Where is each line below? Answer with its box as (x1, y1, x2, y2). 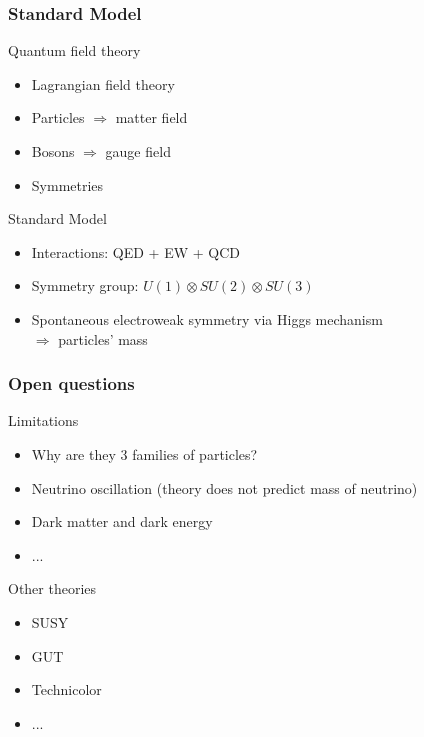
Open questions (8, 371, 135, 396)
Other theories (8, 578, 97, 599)
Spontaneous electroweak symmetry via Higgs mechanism (31, 308, 383, 329)
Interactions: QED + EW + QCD (31, 241, 240, 262)
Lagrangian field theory (31, 73, 175, 94)
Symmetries (31, 174, 104, 195)
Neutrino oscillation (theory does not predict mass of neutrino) (31, 477, 418, 498)
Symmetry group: (31, 275, 139, 296)
